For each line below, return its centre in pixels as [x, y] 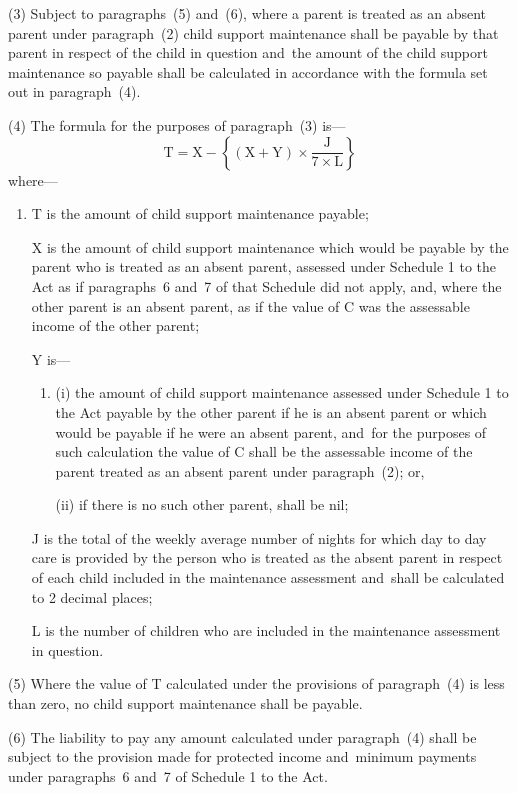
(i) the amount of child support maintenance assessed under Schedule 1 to [282, 392]
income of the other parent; [115, 325]
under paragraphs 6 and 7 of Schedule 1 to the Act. [168, 775]
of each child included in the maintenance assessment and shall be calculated [268, 577]
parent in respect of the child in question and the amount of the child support [248, 52]
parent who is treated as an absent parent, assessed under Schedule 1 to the [264, 266]
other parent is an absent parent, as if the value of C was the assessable [250, 305]
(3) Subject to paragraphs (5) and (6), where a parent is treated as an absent [247, 13]
